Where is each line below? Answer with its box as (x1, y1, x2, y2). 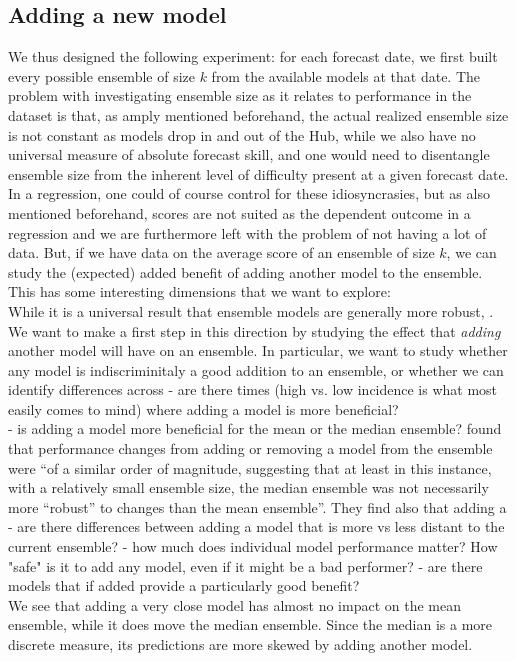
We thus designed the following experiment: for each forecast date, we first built (8, 46, 498, 67)
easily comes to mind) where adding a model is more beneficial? (8, 398, 399, 419)
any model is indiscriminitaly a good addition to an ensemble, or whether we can (8, 359, 504, 380)
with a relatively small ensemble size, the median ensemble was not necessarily (8, 477, 489, 498)
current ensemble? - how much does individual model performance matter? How (8, 536, 498, 557)
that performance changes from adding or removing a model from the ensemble (8, 438, 493, 459)
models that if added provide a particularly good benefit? (8, 575, 360, 596)
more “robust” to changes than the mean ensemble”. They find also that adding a (8, 496, 507, 517)
